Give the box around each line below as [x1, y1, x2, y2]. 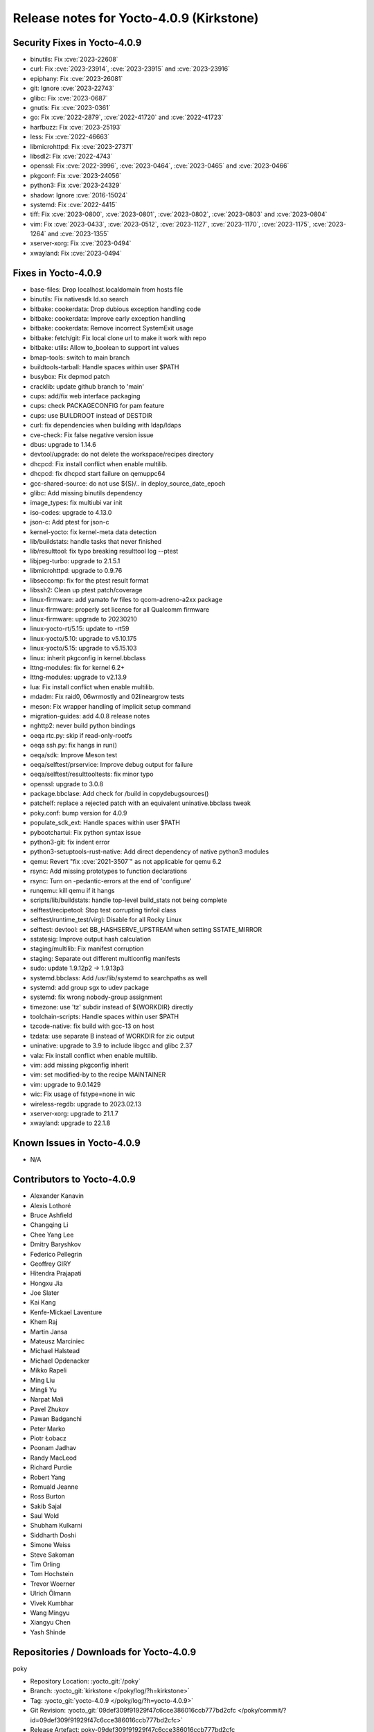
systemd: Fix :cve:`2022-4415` [30, 200, 118, 209]
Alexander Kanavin [30, 1192, 84, 1200]
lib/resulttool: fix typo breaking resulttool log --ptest [30, 547, 179, 556]
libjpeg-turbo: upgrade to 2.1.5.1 [30, 556, 121, 565]
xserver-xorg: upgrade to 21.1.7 [30, 1109, 119, 1117]
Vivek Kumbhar [30, 1599, 74, 1607]
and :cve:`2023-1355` [47, 229, 109, 238]
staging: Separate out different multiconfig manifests [30, 954, 181, 962]
